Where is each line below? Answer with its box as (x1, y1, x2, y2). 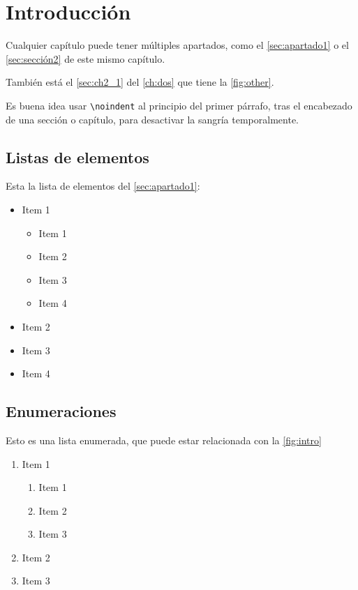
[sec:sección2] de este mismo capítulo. (6, 51, 165, 66)
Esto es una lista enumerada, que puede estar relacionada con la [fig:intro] (6, 432, 322, 447)
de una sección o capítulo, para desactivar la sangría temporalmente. (6, 112, 299, 126)
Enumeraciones (6, 400, 117, 422)
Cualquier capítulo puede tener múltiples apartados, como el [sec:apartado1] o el (6, 38, 349, 52)
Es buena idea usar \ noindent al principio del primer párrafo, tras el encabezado (6, 98, 352, 112)
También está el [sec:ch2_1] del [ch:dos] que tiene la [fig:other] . (6, 75, 274, 89)
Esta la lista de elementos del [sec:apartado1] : (6, 179, 200, 193)
